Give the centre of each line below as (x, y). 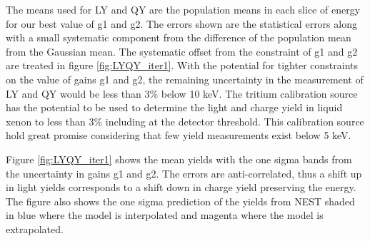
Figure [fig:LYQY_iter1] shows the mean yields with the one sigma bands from (179, 159)
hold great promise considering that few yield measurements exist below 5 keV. (179, 135)
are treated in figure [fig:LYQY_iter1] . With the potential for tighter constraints (182, 65)
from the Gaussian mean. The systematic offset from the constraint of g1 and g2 (182, 51)
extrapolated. (35, 229)
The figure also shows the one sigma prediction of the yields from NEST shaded (180, 201)
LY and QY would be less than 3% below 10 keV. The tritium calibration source (182, 93)
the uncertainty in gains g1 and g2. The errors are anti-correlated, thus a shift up (184, 173)
